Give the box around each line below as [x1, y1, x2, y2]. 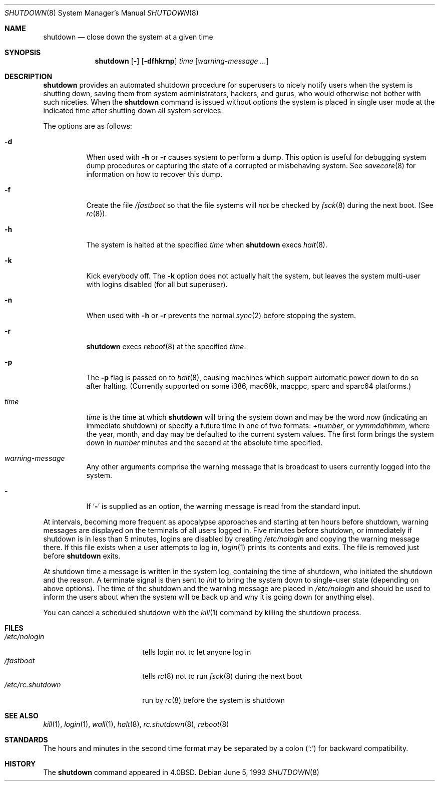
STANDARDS [5, 735, 48, 744]
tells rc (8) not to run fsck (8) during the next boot [142, 672, 302, 680]
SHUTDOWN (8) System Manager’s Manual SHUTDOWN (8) [5, 9, 199, 17]
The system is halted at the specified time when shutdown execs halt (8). [86, 240, 327, 249]
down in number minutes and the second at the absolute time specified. [86, 438, 323, 447]
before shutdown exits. [43, 552, 121, 560]
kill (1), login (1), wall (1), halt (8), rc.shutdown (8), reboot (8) [43, 720, 229, 728]
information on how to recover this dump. [86, 170, 223, 178]
